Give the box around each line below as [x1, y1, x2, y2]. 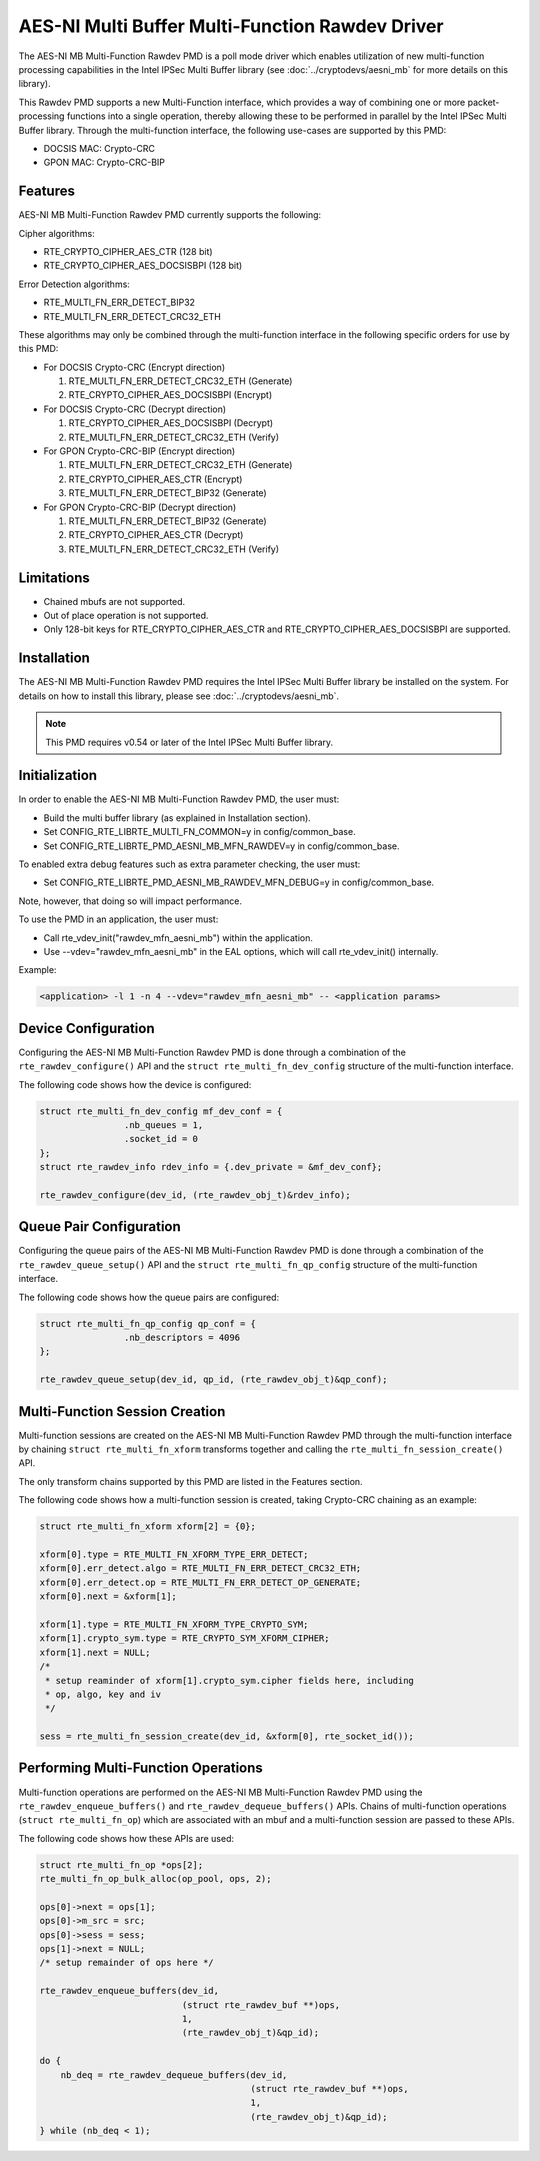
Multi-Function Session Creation [18, 1403, 226, 1420]
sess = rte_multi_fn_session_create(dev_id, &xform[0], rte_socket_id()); [39, 1731, 415, 1742]
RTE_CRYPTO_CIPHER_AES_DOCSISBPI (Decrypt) [68, 417, 274, 429]
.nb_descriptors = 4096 [123, 1332, 240, 1343]
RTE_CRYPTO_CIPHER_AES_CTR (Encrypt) [68, 473, 243, 485]
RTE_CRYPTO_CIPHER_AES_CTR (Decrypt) [68, 529, 244, 541]
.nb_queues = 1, [123, 1120, 204, 1130]
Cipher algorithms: [18, 227, 95, 239]
